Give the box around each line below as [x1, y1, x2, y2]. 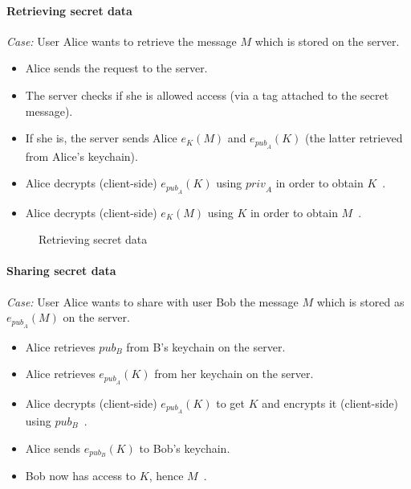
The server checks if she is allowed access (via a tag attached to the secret [25, 86, 389, 103]
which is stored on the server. [254, 32, 400, 49]
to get [216, 394, 246, 411]
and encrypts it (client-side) [262, 394, 398, 411]
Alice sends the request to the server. [25, 60, 208, 76]
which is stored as [316, 293, 405, 310]
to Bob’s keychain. [139, 439, 230, 456]
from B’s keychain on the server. [126, 338, 286, 355]
